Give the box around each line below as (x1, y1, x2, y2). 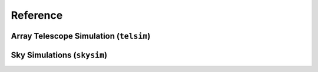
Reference (11, 9, 63, 22)
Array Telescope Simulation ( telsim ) (11, 31, 151, 41)
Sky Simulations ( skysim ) (11, 50, 108, 60)
